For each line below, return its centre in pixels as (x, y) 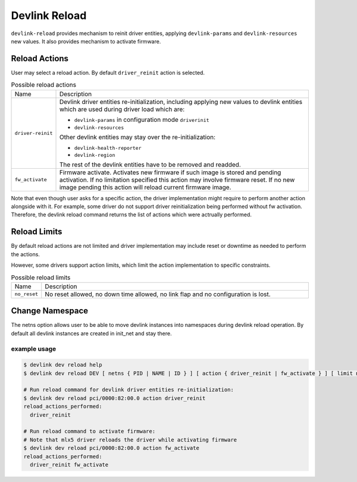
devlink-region (95, 155)
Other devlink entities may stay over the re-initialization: (137, 137)
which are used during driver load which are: (122, 109)
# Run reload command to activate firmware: (90, 431)
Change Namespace (50, 311)
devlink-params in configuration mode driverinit (142, 119)
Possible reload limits (41, 278)
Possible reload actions (44, 85)
